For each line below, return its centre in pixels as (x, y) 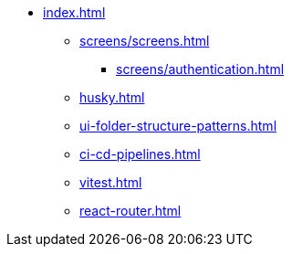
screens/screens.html (145, 41)
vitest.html (111, 182)
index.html (74, 12)
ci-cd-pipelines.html (140, 154)
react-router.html (130, 211)
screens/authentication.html (200, 69)
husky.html (112, 97)
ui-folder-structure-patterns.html (178, 126)
